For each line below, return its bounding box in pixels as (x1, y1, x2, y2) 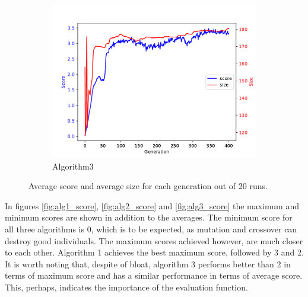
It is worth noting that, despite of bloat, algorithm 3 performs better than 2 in (5, 257, 291, 270)
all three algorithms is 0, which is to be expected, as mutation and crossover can (5, 222, 297, 235)
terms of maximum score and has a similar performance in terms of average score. (5, 269, 303, 282)
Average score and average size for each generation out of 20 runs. (28, 180, 268, 192)
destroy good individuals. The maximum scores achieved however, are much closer (5, 234, 303, 247)
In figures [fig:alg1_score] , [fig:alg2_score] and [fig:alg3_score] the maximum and (5, 199, 299, 212)
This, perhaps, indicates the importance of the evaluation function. (5, 280, 248, 293)
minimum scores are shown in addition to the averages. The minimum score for (5, 211, 293, 223)
